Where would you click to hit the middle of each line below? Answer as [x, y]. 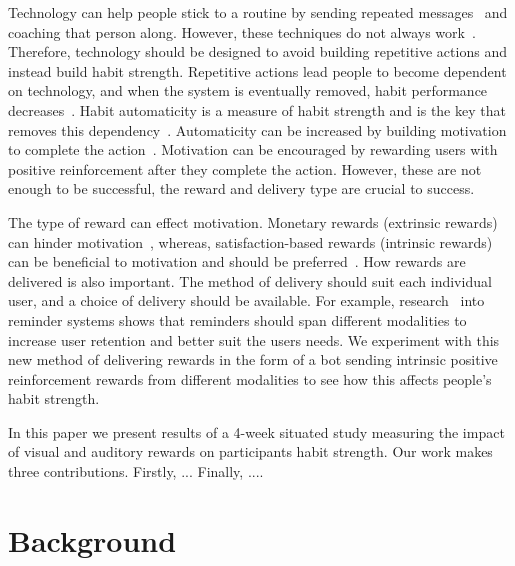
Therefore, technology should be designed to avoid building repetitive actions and [257, 51]
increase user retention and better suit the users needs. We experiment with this [254, 339]
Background [92, 539]
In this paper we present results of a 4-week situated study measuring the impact [256, 431]
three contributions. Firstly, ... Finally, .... [136, 471]
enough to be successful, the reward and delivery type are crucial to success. [241, 188]
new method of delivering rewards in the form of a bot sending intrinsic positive [253, 359]
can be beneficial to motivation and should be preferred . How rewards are [237, 261]
